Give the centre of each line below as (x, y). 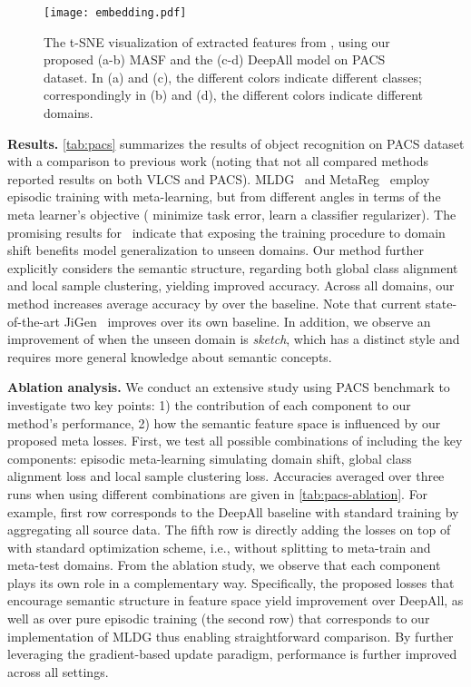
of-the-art (34, 321)
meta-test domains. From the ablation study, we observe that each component (224, 565)
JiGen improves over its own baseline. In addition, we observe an (247, 321)
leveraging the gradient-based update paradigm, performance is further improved (232, 654)
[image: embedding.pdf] (115, 13)
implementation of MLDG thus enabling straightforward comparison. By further (231, 636)
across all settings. (58, 671)
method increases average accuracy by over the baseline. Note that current (215, 303)
